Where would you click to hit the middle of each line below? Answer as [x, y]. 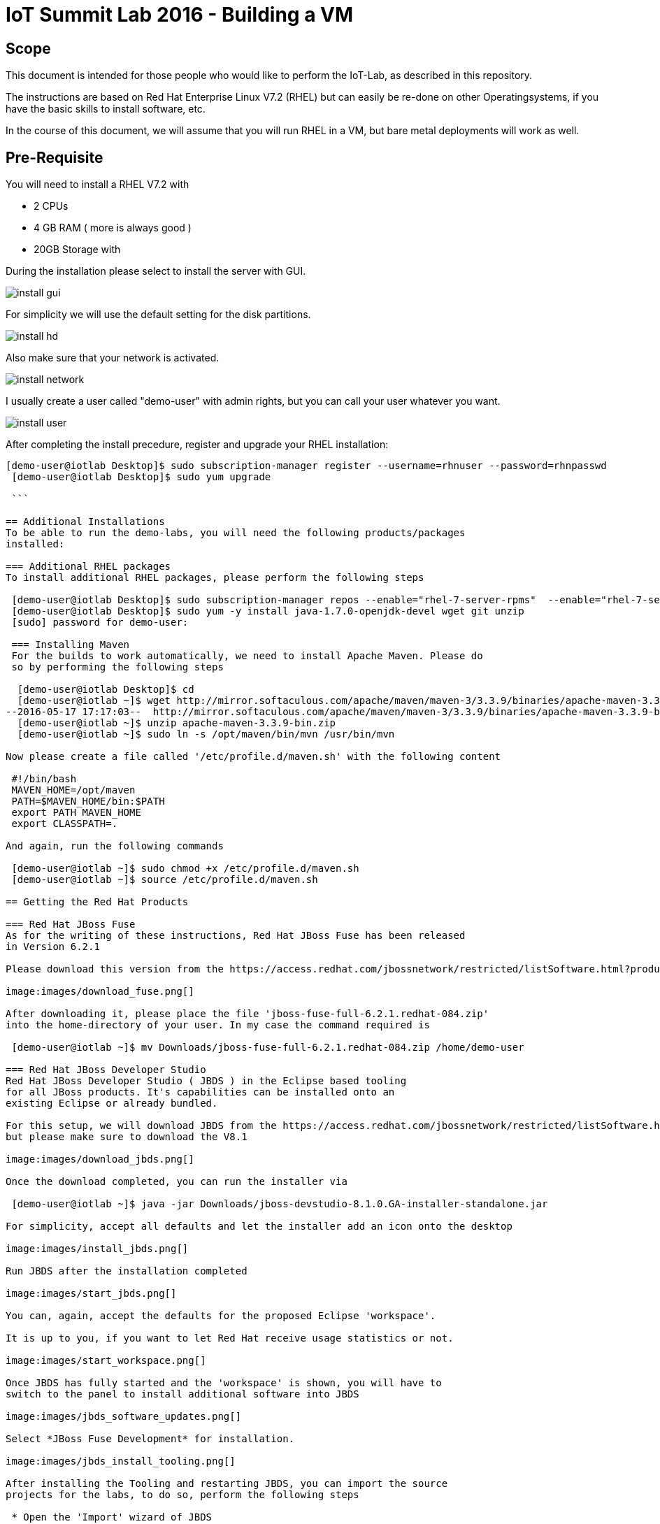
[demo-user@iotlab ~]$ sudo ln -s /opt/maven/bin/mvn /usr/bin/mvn [206, 734]
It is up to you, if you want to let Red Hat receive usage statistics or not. [230, 1338]
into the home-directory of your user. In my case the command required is [218, 1025]
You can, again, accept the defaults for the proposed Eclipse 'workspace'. [221, 1316]
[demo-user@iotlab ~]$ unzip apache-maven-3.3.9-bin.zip [177, 723]
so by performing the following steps [117, 667]
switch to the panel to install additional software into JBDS [182, 1394]
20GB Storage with [77, 250]
